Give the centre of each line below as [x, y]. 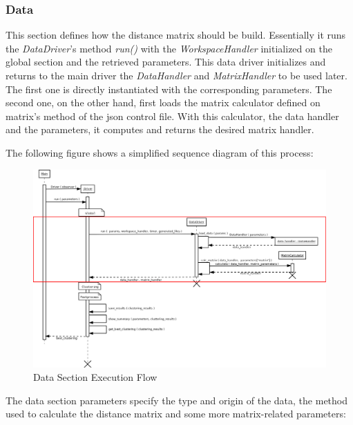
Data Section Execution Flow [95, 377]
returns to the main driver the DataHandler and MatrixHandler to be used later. [176, 75]
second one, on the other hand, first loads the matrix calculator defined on [163, 102]
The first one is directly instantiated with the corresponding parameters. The [169, 89]
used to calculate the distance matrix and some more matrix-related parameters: [176, 414]
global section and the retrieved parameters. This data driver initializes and [166, 62]
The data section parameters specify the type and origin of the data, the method [177, 400]
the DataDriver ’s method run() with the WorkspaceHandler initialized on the [169, 48]
